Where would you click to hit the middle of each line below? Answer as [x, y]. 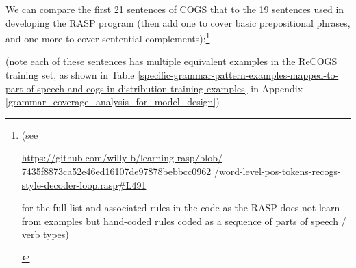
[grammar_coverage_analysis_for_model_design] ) [113, 102]
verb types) [45, 234]
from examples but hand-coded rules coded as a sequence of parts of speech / [184, 220]
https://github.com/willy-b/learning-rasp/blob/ [122, 158]
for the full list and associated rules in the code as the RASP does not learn [181, 207]
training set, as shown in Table [70, 75]
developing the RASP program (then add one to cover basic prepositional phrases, [178, 22]
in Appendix [277, 88]
